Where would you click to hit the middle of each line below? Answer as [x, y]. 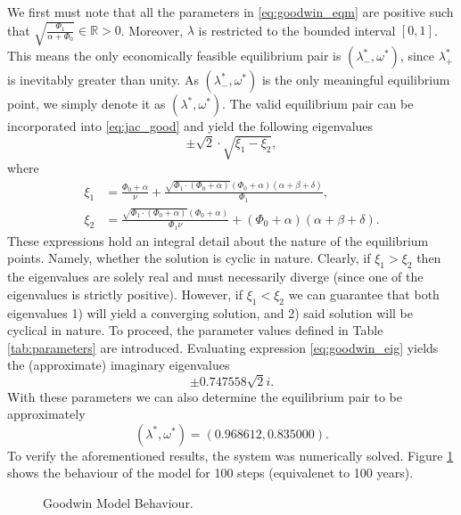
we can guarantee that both [364, 294]
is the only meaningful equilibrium [356, 80]
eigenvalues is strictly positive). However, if [125, 294]
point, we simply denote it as [86, 104]
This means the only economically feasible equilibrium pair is [174, 56]
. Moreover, [152, 30]
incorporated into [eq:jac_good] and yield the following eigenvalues [190, 126]
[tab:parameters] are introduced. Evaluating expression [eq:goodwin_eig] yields [223, 347]
